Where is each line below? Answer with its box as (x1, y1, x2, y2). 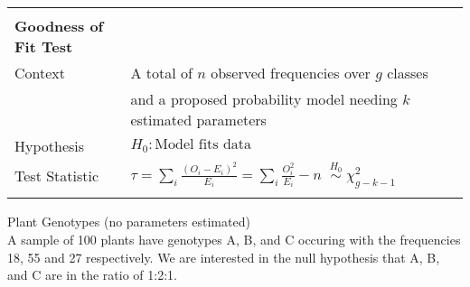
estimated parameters (130, 109, 267, 130)
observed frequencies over (211, 62, 371, 83)
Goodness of (14, 15, 104, 36)
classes (387, 62, 428, 83)
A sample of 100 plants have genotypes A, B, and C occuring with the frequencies (7, 229, 461, 248)
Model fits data (155, 137, 252, 153)
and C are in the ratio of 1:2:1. (7, 265, 177, 284)
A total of (130, 62, 193, 83)
